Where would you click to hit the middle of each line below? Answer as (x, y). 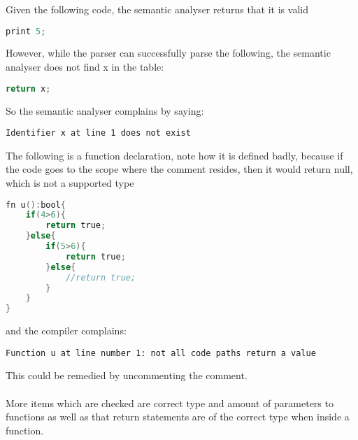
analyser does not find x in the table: (85, 67)
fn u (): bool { (36, 205)
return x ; (28, 88)
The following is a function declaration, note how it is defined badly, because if (174, 155)
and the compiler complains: (66, 331)
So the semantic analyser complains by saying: (105, 110)
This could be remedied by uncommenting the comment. (127, 375)
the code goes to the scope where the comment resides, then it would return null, (179, 169)
